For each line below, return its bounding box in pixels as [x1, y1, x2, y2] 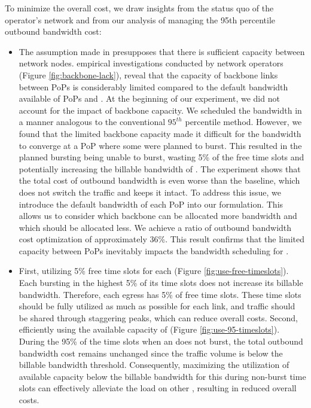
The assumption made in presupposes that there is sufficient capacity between [19, 45, 305, 57]
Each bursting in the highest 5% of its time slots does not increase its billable [19, 276, 303, 289]
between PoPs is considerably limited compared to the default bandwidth [19, 80, 288, 93]
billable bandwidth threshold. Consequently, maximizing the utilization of [19, 358, 289, 371]
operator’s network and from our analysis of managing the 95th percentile [5, 13, 275, 26]
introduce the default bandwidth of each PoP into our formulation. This [19, 197, 283, 210]
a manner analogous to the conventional [19, 115, 166, 128]
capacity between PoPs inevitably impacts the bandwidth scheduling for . [19, 244, 289, 257]
